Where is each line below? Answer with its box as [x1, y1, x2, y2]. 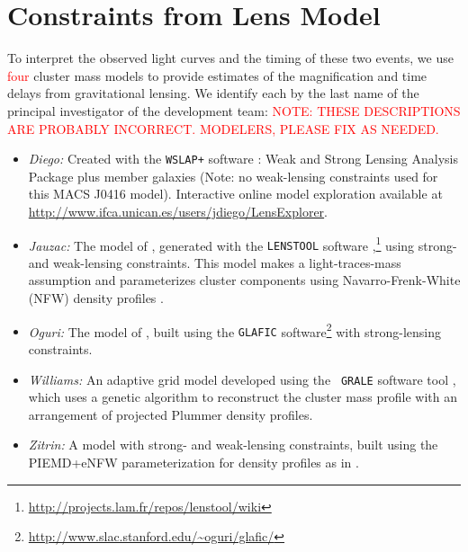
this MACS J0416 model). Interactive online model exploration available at [28, 184, 443, 203]
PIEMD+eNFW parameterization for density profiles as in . [28, 452, 359, 471]
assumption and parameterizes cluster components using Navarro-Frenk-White [28, 271, 461, 289]
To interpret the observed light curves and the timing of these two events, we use [7, 49, 454, 67]
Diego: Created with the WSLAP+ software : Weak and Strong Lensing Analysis [28, 149, 458, 168]
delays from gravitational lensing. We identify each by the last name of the [7, 84, 419, 102]
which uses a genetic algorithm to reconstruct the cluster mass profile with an [28, 387, 458, 406]
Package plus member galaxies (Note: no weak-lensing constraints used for [28, 166, 438, 185]
